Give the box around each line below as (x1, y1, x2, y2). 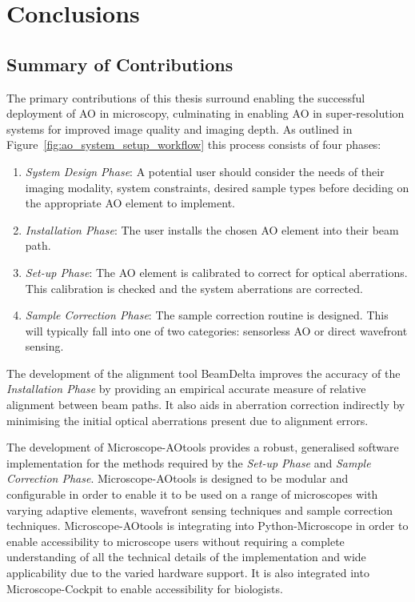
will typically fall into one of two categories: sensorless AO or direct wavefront (25, 322, 408, 339)
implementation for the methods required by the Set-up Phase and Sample (6, 454, 371, 471)
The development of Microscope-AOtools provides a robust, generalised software (6, 439, 399, 456)
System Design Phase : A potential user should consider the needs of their (25, 163, 385, 179)
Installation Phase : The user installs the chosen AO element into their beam (25, 221, 399, 238)
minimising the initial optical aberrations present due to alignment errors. (6, 411, 369, 428)
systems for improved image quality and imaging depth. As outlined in (6, 120, 353, 137)
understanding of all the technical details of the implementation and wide (6, 548, 366, 565)
